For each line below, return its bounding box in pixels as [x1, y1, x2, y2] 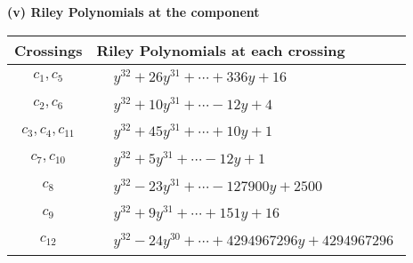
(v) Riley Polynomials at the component [7, 3, 260, 20]
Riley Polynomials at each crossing [96, 39, 345, 60]
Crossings [14, 39, 83, 60]
